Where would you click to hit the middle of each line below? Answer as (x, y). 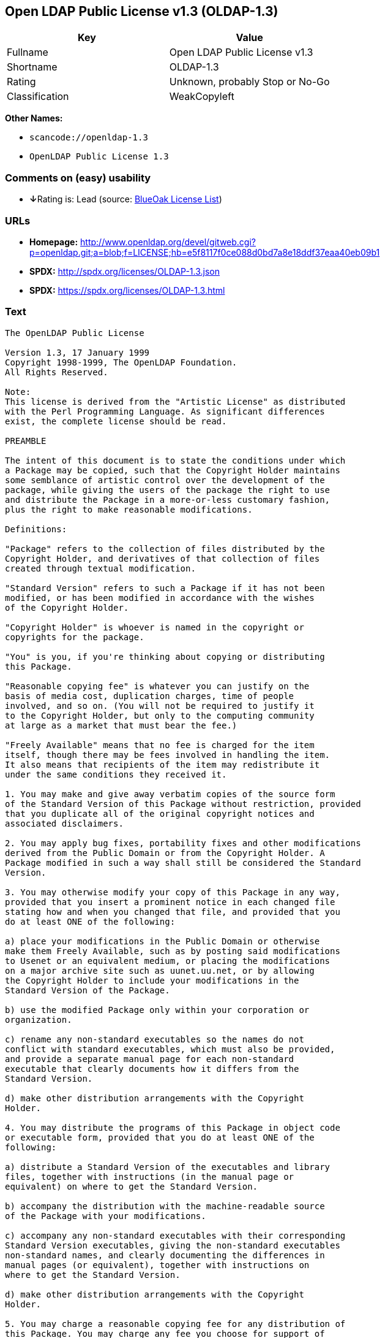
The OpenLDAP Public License (75, 333)
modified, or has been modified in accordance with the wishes (160, 598)
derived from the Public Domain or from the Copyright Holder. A (165, 853)
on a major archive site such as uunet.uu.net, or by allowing (160, 970)
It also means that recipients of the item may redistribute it (163, 764)
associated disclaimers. (64, 823)
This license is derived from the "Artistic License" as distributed (175, 401)
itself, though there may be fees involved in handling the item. (168, 755)
